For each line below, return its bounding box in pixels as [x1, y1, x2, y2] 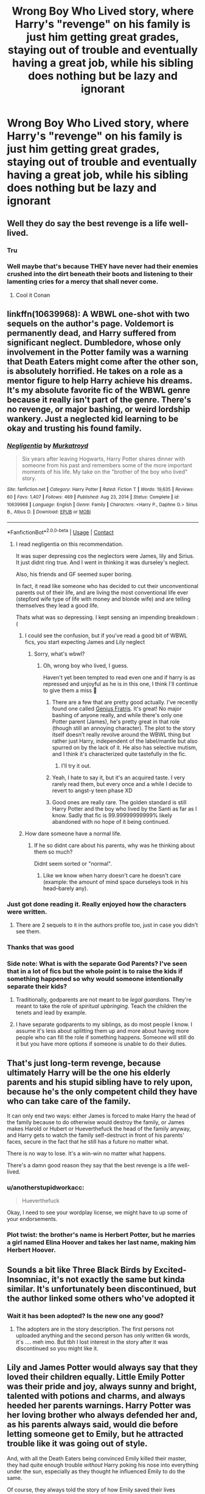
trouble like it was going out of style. [7, 1439, 148, 1449]
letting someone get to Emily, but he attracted [7, 1429, 184, 1439]
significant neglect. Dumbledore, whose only [7, 338, 181, 348]
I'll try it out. [61, 762, 91, 769]
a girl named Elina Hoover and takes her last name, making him [7, 1238, 196, 1247]
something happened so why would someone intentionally [7, 974, 184, 983]
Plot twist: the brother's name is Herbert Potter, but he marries [7, 1231, 195, 1239]
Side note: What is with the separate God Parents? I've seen [7, 959, 187, 968]
